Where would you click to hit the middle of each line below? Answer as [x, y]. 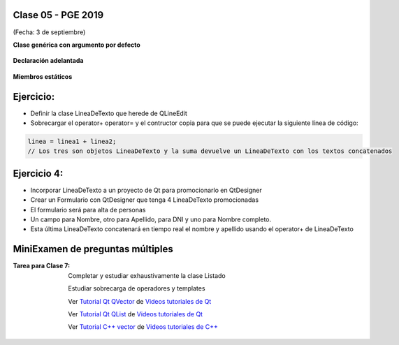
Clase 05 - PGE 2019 [58, 15]
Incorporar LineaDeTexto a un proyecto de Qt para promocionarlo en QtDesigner [146, 190]
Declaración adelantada [48, 61]
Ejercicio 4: [38, 174]
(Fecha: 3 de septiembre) [49, 32]
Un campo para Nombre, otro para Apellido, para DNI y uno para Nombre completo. [151, 219]
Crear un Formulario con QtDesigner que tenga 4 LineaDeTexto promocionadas [144, 200]
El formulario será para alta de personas [88, 210]
